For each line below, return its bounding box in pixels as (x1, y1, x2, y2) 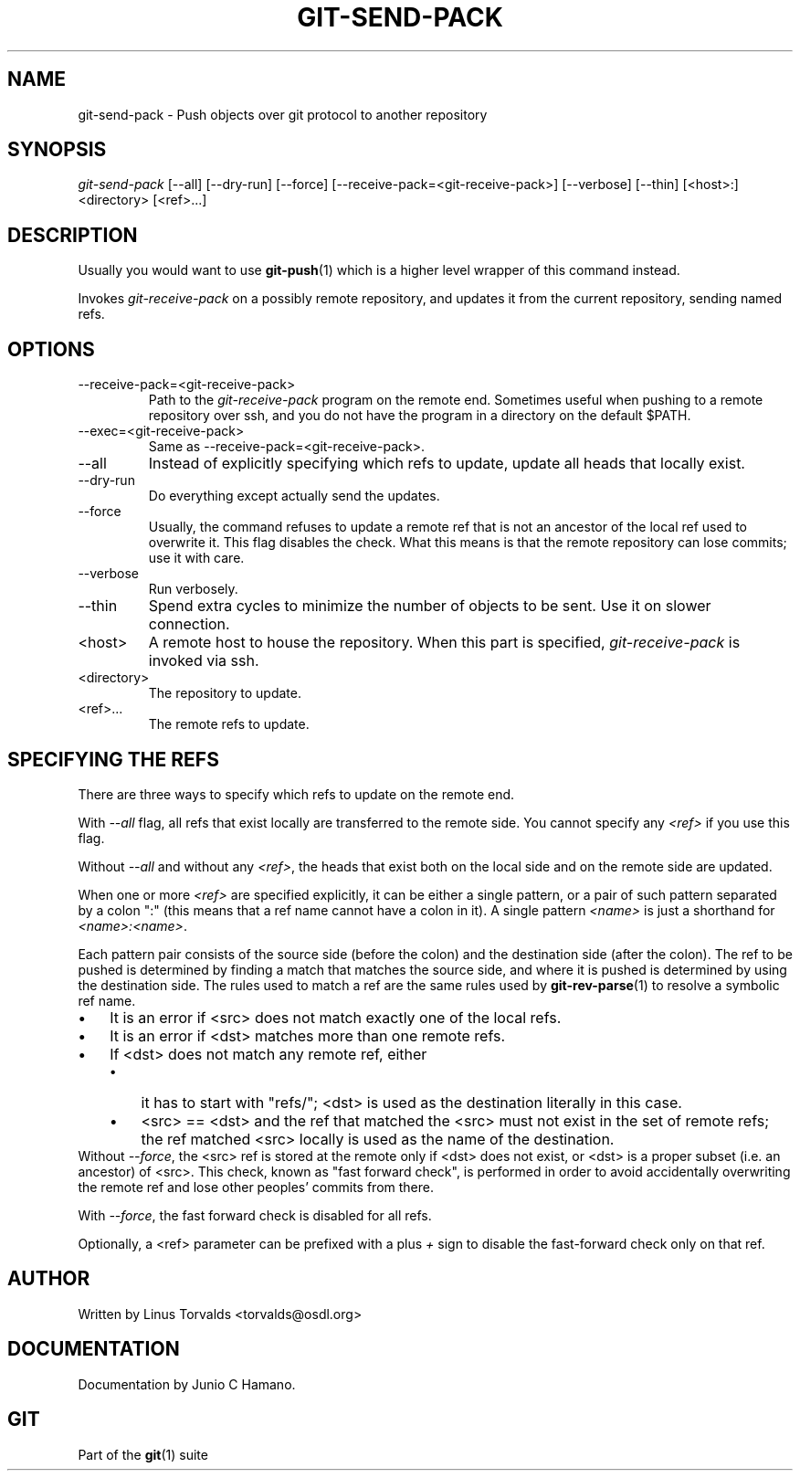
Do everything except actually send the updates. (148, 488, 440, 504)
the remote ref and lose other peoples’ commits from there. (78, 1178, 434, 1195)
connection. (148, 615, 230, 634)
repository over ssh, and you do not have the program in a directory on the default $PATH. (148, 407, 691, 424)
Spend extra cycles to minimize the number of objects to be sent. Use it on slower (148, 596, 711, 616)
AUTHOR (7, 1267, 90, 1291)
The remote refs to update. (148, 716, 310, 733)
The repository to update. (148, 685, 301, 702)
